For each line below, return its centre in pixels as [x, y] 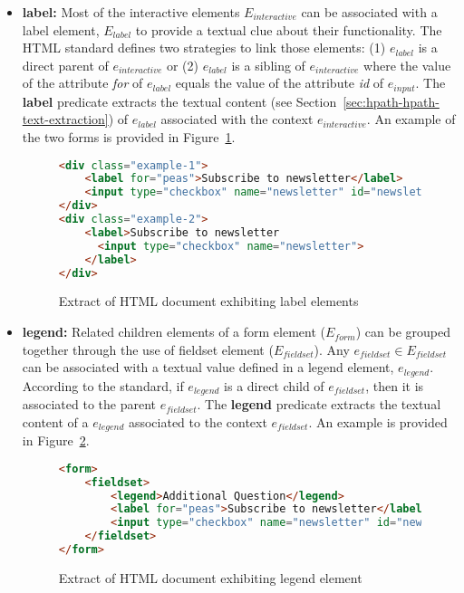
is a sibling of [268, 65]
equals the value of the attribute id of [280, 83]
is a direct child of [274, 385]
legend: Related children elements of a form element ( [174, 332]
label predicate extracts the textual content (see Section [179, 101]
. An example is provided [378, 421]
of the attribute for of [82, 83]
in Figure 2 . [56, 440]
